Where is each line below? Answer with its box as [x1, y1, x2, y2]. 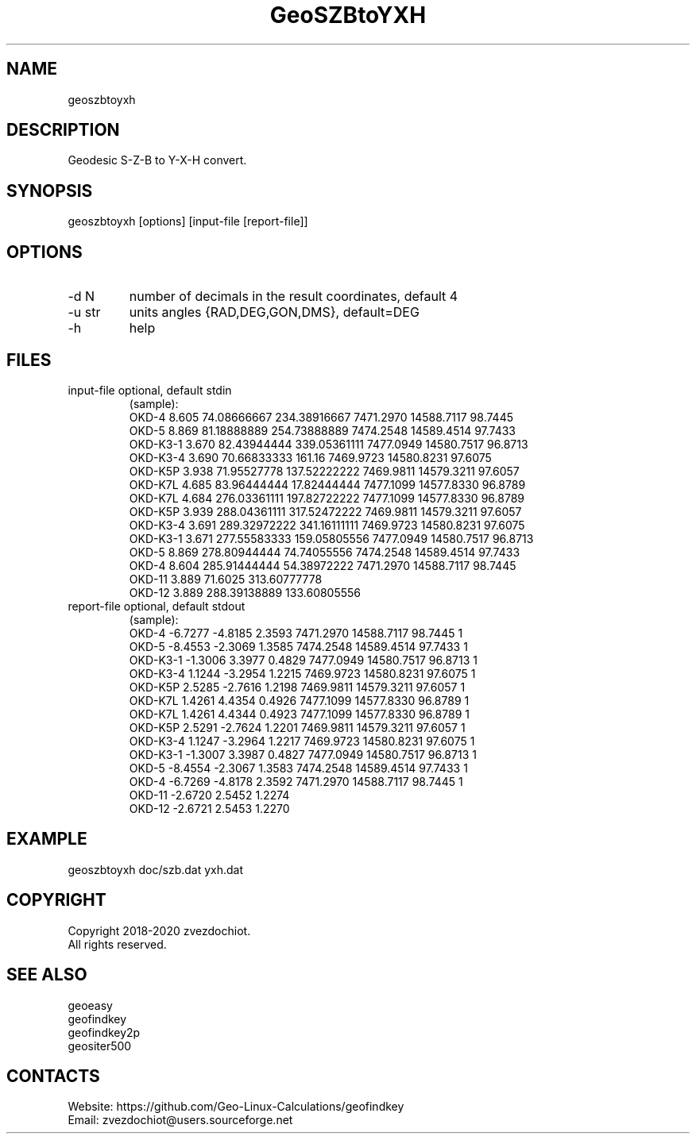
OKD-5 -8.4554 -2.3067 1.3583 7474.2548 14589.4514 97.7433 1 [129, 761, 468, 775]
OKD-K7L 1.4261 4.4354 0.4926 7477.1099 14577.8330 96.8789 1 [129, 693, 470, 707]
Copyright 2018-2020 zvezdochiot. [68, 923, 251, 938]
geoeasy [68, 998, 113, 1012]
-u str [68, 304, 101, 321]
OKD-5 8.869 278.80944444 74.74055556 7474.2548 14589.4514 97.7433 [129, 545, 520, 559]
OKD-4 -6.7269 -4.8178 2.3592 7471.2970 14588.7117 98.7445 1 [129, 774, 463, 788]
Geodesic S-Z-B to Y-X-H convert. [68, 153, 247, 168]
